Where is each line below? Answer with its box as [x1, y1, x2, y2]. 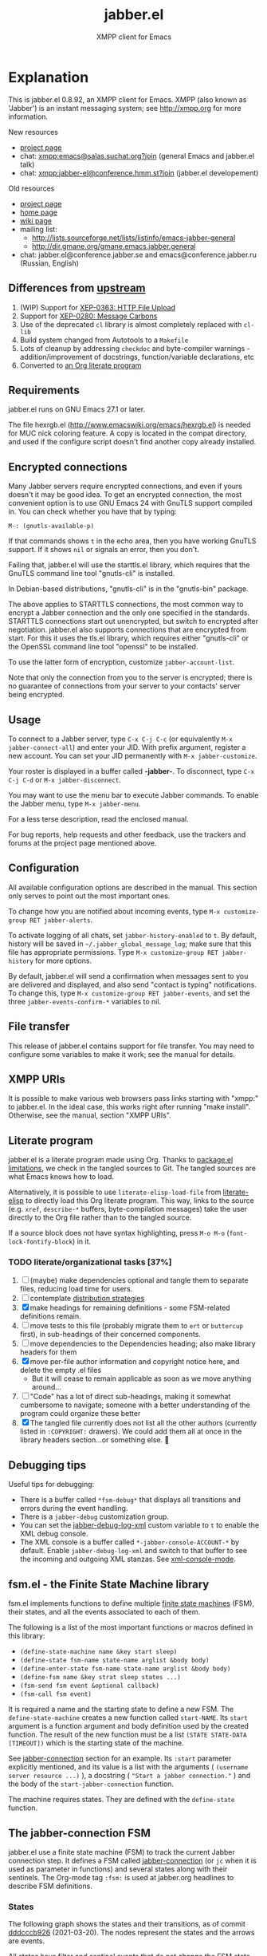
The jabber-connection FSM [8, 1826, 151, 1840]
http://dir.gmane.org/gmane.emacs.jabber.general [31, 241, 196, 250]
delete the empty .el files [19, 1366, 102, 1375]
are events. [8, 1936, 45, 1946]
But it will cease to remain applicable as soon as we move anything [31, 1374, 252, 1383]
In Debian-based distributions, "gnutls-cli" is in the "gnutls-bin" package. [8, 584, 249, 594]
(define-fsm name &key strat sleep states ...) [19, 1674, 181, 1682]
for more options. [35, 956, 92, 965]
